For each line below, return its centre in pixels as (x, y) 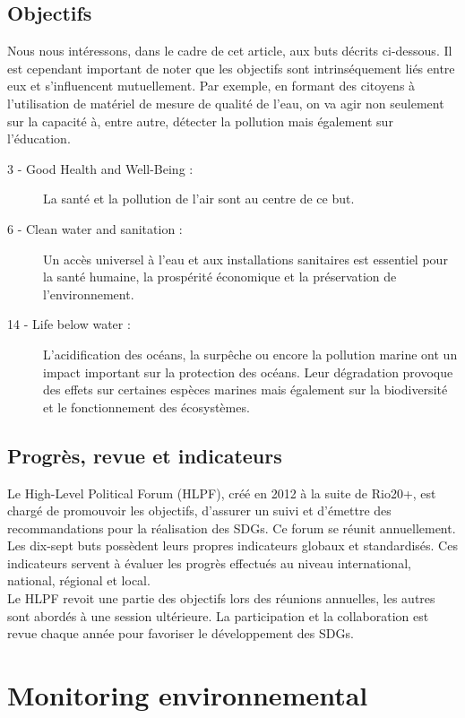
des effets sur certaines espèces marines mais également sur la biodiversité (245, 389)
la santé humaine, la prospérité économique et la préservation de (220, 277)
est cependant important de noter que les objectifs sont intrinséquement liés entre (231, 68)
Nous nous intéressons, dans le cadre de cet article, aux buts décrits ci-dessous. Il (230, 51)
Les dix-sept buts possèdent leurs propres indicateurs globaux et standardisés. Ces (232, 545)
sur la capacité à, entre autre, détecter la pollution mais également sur (200, 121)
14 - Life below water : (69, 324)
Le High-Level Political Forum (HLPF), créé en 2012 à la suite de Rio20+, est (222, 493)
